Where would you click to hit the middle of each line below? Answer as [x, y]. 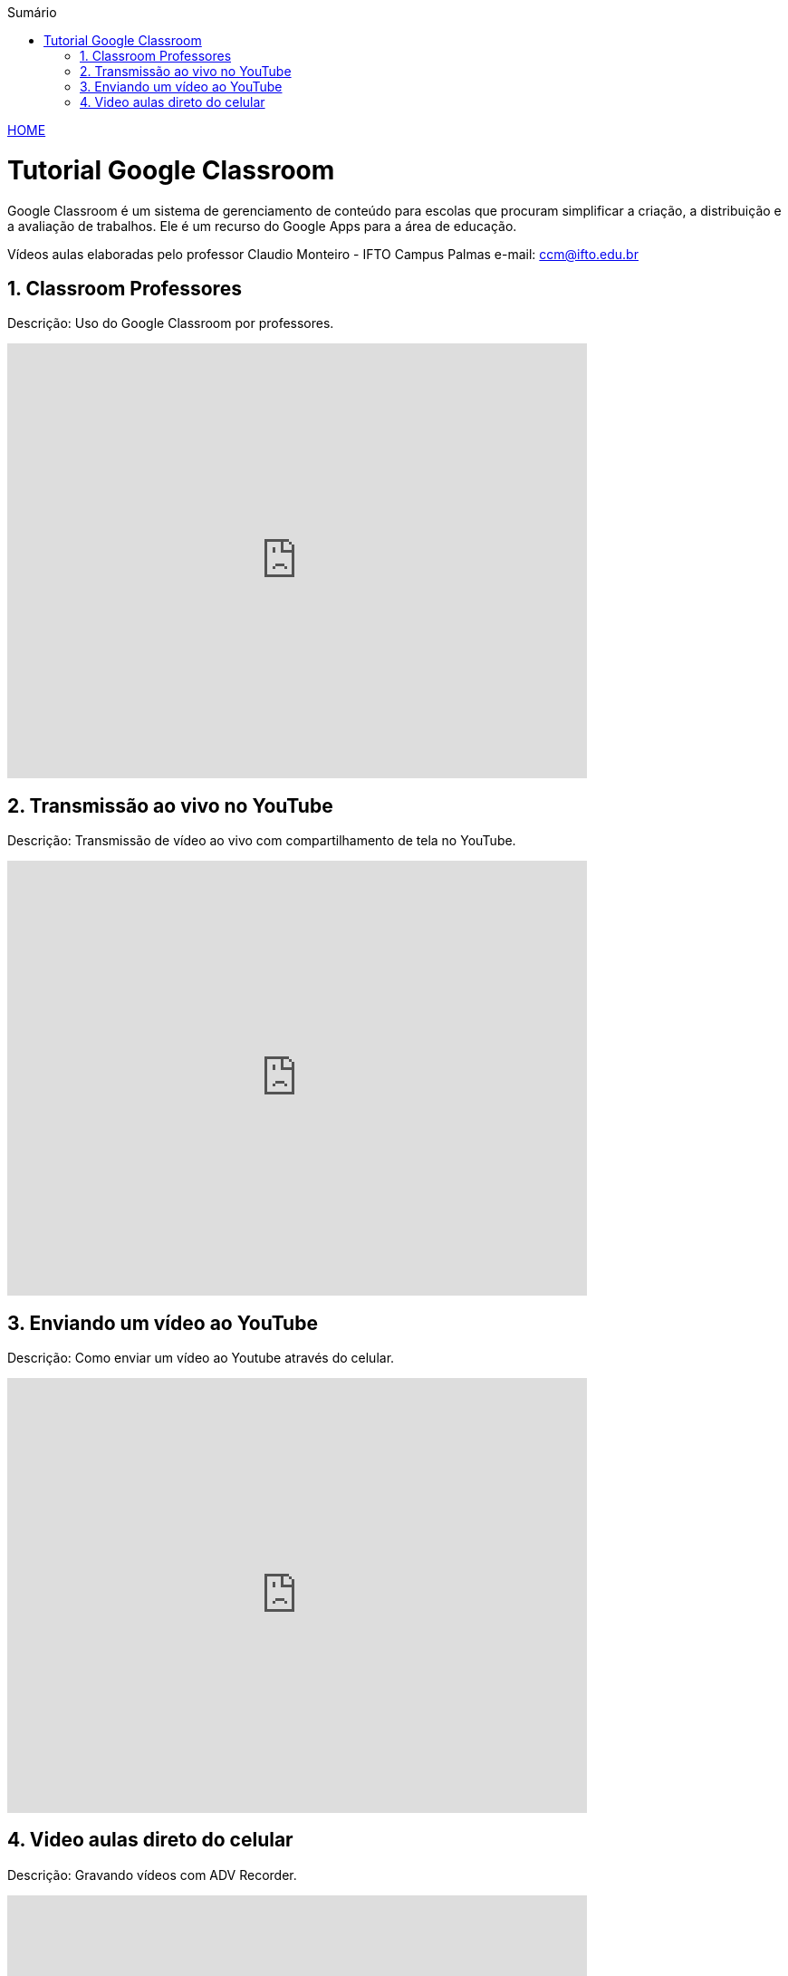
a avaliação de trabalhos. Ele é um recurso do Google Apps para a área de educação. [262, 226]
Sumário [32, 12]
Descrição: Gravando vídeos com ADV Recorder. [152, 1875]
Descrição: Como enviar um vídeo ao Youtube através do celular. [201, 1358]
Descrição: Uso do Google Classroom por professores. [171, 323]
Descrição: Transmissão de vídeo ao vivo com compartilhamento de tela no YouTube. [262, 841]
